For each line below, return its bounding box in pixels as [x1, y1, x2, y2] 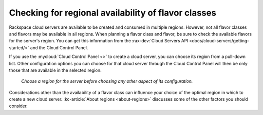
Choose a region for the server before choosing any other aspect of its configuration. [21, 78, 193, 84]
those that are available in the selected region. [9, 67, 102, 73]
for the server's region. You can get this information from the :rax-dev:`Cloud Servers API [9, 38, 188, 44]
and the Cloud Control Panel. [30, 44, 88, 51]
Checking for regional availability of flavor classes [9, 7, 217, 18]
